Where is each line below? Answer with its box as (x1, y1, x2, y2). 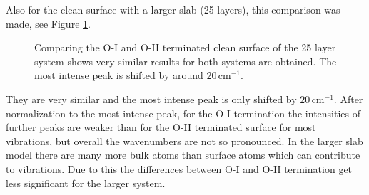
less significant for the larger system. (6, 175, 166, 190)
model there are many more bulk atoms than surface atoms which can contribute (6, 147, 360, 162)
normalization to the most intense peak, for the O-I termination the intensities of (6, 105, 361, 120)
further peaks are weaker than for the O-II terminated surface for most (6, 120, 316, 135)
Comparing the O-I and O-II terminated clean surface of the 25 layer (34, 40, 336, 55)
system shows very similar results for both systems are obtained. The (34, 53, 337, 68)
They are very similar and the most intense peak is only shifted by (6, 91, 297, 106)
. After (333, 91, 363, 106)
